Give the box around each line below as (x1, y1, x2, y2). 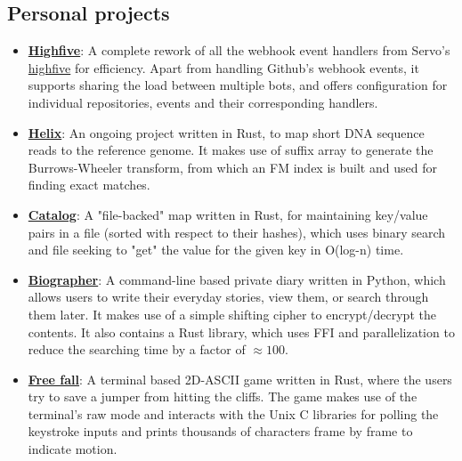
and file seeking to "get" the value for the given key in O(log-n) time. (28, 240, 404, 259)
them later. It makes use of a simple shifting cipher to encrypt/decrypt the (28, 304, 436, 323)
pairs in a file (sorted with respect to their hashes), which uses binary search (28, 222, 446, 241)
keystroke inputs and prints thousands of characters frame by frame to (28, 422, 413, 441)
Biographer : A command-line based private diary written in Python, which (28, 270, 446, 288)
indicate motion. (28, 440, 118, 458)
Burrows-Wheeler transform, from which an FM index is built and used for (28, 158, 437, 176)
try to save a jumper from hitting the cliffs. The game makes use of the (28, 387, 417, 406)
